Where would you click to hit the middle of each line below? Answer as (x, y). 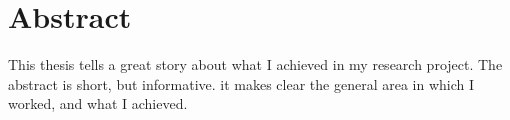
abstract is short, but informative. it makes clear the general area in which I (241, 83)
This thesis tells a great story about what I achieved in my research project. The (255, 64)
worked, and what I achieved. (98, 103)
